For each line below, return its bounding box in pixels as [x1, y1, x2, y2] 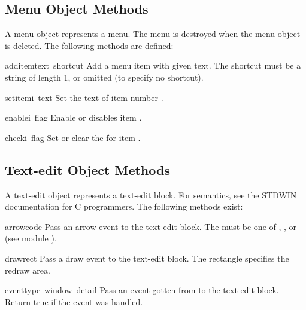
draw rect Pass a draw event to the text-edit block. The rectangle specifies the [5, 251, 289, 264]
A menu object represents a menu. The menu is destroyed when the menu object [5, 27, 301, 40]
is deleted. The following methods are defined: [5, 39, 174, 51]
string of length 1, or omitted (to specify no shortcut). [5, 70, 204, 83]
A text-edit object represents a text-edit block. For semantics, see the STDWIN [5, 188, 297, 201]
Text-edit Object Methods [5, 160, 170, 179]
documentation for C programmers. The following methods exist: [5, 200, 243, 213]
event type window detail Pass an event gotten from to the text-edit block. [5, 284, 279, 296]
